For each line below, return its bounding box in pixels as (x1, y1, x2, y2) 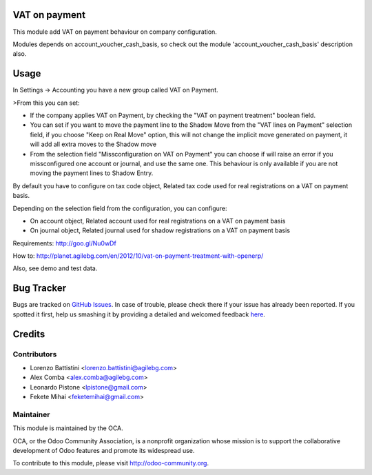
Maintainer (12, 410, 50, 419)
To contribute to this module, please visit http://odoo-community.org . (12, 459, 209, 467)
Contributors (12, 349, 57, 358)
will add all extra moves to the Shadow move (30, 140, 157, 148)
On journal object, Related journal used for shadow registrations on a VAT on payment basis (30, 226, 291, 234)
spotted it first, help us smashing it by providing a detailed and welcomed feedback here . (12, 310, 265, 319)
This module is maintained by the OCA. (12, 424, 123, 432)
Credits (12, 328, 45, 340)
